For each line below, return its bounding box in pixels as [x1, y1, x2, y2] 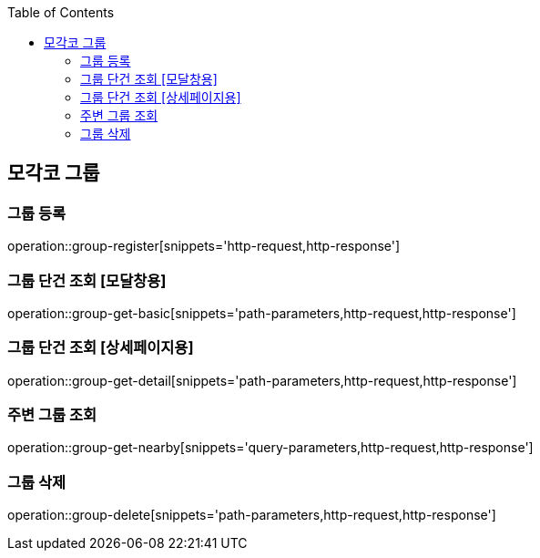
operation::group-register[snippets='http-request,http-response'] [7, 238, 401, 254]
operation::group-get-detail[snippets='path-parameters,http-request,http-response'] [7, 372, 517, 388]
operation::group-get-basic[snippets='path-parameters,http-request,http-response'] [7, 305, 516, 321]
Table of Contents [7, 5, 115, 20]
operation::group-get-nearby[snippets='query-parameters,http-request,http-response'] [7, 439, 534, 456]
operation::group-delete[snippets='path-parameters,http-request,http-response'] [7, 507, 496, 523]
